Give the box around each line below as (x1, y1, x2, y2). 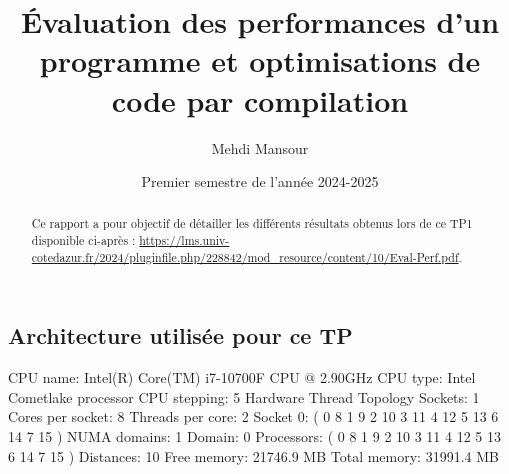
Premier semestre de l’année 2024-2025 (141, 171, 379, 192)
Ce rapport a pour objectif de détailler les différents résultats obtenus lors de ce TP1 (31, 215, 473, 232)
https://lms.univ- (139, 232, 230, 249)
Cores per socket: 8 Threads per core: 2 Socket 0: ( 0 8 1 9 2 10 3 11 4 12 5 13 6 (8, 406, 499, 427)
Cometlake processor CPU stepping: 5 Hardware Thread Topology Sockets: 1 (8, 386, 480, 407)
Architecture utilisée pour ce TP (8, 320, 353, 351)
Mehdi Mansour (211, 137, 309, 158)
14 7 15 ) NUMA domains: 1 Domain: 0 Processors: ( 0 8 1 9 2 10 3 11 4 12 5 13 (8, 426, 502, 447)
